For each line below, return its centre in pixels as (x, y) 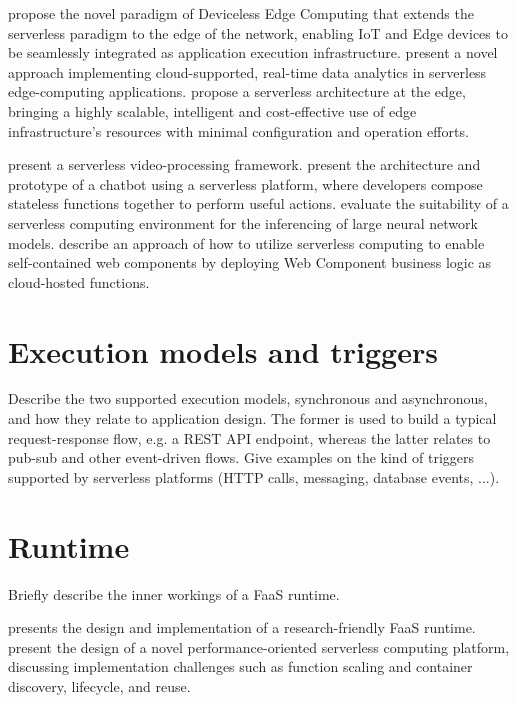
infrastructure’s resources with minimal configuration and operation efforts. (238, 130)
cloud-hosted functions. (79, 281)
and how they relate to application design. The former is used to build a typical (252, 418)
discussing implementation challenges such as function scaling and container (240, 666)
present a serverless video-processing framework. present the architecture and (244, 164)
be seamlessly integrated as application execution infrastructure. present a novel (253, 52)
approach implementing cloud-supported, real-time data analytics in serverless (247, 71)
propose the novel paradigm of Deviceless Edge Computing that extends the (241, 13)
